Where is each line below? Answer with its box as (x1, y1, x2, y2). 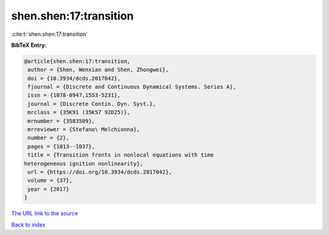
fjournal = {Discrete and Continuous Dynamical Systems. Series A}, (27, 83, 236, 91)
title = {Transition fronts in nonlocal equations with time (27, 152, 214, 158)
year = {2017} (27, 186, 69, 192)
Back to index (11, 221, 46, 228)
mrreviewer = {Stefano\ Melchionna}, (27, 126, 140, 133)
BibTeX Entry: (11, 41, 47, 49)
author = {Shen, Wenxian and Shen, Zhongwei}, (27, 66, 169, 73)
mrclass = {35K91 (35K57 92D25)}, (27, 109, 130, 116)
